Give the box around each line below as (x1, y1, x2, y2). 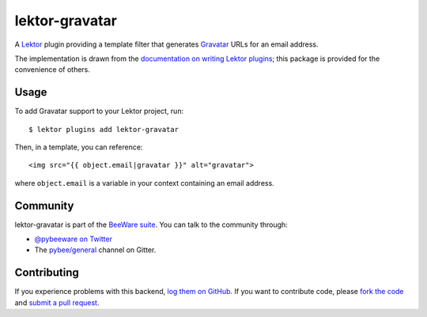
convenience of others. (14, 65, 91, 74)
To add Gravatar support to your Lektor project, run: (14, 107, 184, 116)
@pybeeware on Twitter (34, 234, 112, 244)
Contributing (14, 266, 79, 280)
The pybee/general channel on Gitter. (34, 245, 157, 255)
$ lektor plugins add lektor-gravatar (28, 125, 179, 134)
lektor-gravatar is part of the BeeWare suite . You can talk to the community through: (14, 220, 288, 229)
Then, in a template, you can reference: (14, 142, 143, 152)
